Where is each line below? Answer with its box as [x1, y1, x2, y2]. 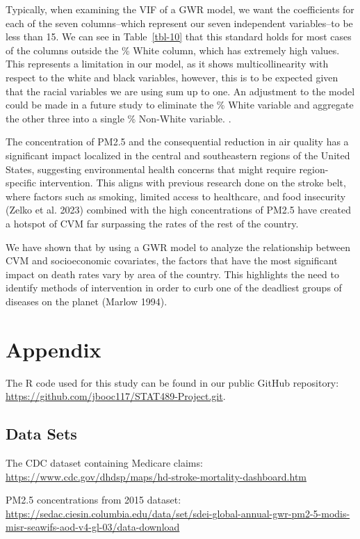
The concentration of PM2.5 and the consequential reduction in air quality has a [6, 134, 349, 149]
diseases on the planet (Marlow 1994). [6, 293, 167, 308]
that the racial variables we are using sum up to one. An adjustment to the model [6, 83, 355, 98]
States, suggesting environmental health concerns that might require [6, 161, 296, 176]
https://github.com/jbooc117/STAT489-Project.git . [6, 389, 226, 403]
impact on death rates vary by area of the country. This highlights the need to [6, 266, 339, 281]
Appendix [6, 335, 101, 363]
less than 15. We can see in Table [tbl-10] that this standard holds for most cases [6, 29, 352, 44]
